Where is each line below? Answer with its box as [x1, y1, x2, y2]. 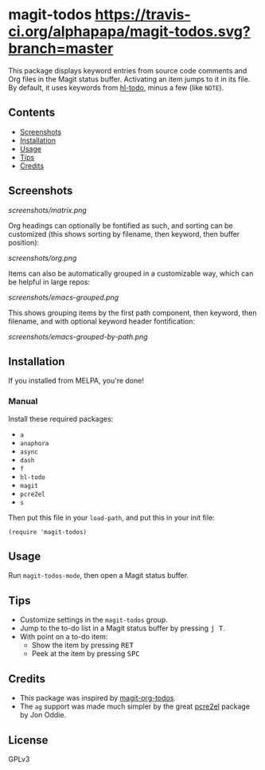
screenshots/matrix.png [8, 205, 88, 214]
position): [8, 238, 40, 247]
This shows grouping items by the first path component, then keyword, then [8, 308, 257, 317]
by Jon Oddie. [19, 710, 66, 720]
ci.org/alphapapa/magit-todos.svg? [8, 22, 251, 41]
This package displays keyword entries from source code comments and [8, 65, 247, 75]
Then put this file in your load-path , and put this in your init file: [8, 513, 215, 522]
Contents [8, 106, 56, 120]
